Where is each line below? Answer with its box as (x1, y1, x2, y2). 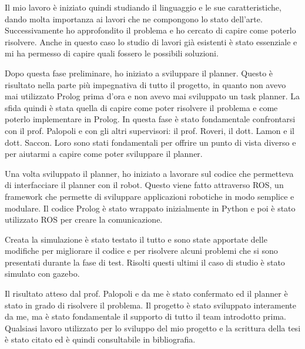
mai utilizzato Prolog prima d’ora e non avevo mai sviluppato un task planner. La (5, 90, 300, 102)
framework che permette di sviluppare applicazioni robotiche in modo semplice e (5, 190, 294, 202)
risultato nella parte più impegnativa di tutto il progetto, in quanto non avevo (5, 78, 286, 90)
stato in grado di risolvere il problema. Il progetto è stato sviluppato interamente (5, 298, 296, 311)
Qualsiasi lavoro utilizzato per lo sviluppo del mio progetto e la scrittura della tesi (5, 321, 301, 334)
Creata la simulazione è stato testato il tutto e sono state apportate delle (5, 233, 267, 245)
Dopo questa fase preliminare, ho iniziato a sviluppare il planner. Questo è (5, 66, 273, 79)
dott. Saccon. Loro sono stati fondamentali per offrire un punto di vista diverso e (5, 136, 296, 148)
